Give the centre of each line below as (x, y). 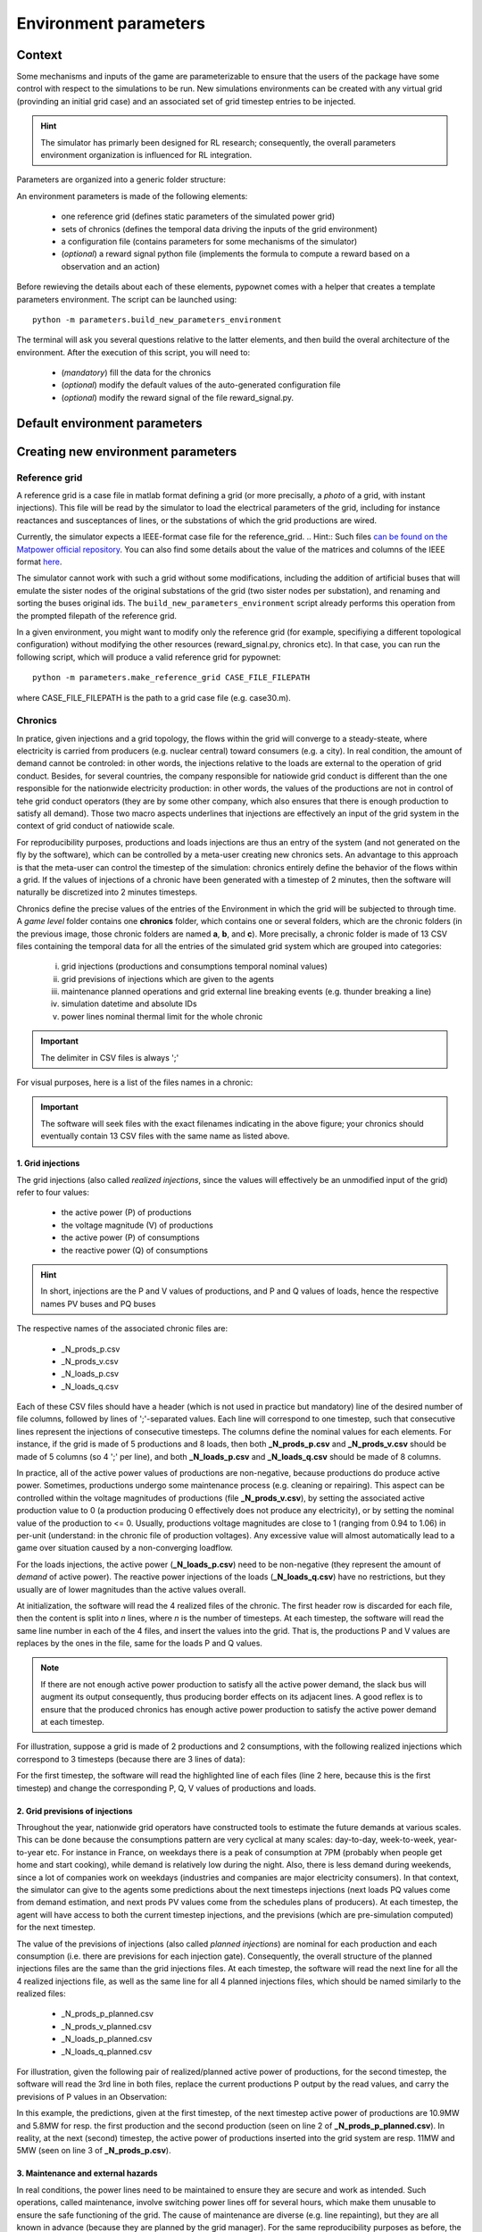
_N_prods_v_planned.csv (106, 2026)
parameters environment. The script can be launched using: (127, 299)
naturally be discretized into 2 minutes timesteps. (107, 892)
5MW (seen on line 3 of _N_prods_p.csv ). (94, 2151)
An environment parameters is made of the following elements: (132, 196)
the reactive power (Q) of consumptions (135, 1250)
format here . (39, 562)
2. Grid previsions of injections (75, 1811)
